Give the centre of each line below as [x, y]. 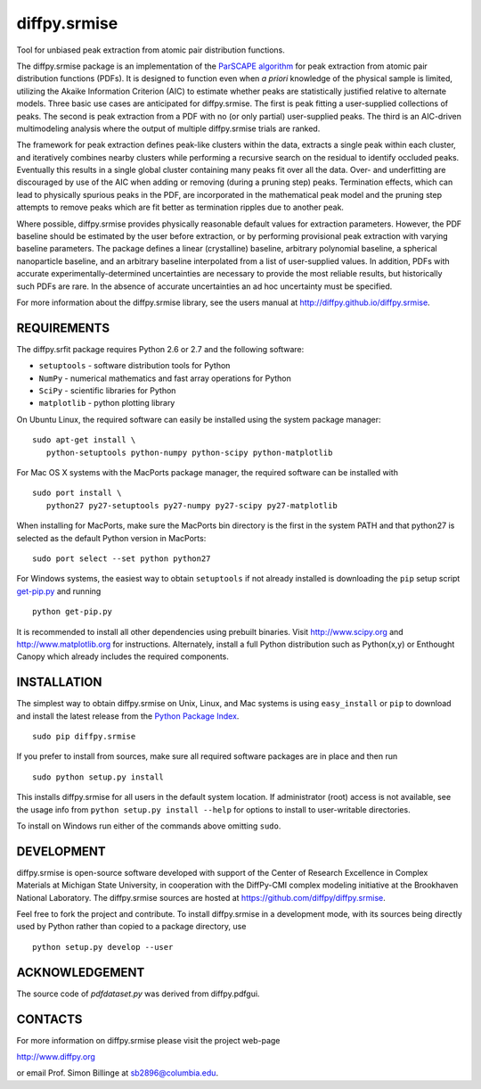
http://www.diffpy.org [56, 1056]
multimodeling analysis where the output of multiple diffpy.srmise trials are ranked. [168, 128]
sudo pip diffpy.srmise [84, 736]
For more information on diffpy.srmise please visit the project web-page [148, 1040]
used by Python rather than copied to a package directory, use [131, 927]
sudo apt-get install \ [84, 440]
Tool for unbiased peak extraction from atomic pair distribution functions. [151, 50]
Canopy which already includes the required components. [122, 656]
